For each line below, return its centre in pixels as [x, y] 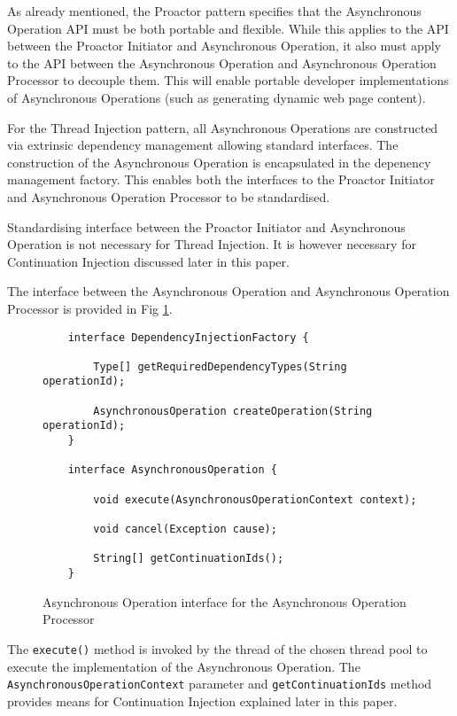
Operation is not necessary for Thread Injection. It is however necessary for [212, 244]
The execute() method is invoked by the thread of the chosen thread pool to [217, 648]
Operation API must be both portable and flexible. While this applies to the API [228, 28]
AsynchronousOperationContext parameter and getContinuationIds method [220, 684]
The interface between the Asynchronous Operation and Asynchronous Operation [228, 291]
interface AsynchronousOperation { [172, 470]
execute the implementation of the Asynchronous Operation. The [184, 666]
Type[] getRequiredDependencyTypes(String [220, 366]
